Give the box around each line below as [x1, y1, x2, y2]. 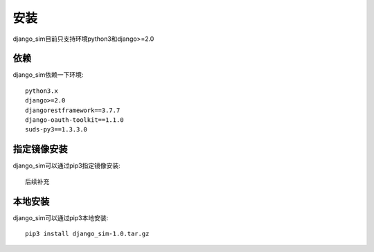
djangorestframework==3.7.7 [25, 106, 121, 114]
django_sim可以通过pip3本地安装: [12, 213, 109, 222]
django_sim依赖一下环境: [12, 71, 84, 79]
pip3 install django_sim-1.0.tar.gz [25, 230, 150, 237]
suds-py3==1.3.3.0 [25, 125, 88, 134]
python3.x [25, 87, 58, 95]
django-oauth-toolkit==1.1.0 [25, 116, 124, 124]
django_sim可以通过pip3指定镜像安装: [12, 161, 121, 170]
